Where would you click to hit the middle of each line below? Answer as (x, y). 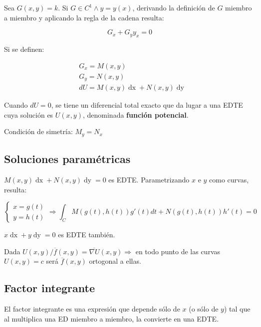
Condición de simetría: (38, 131)
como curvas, (229, 179)
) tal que (237, 309)
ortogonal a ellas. (115, 261)
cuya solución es (29, 114)
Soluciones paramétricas (67, 159)
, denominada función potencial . (135, 114)
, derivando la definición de (174, 7)
